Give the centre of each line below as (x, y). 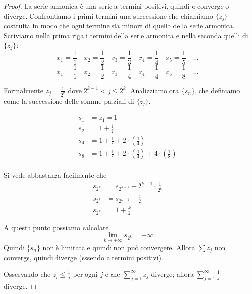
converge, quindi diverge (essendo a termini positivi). (84, 257)
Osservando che (27, 274)
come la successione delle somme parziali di (69, 101)
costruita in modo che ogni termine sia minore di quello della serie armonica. (119, 26)
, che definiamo (217, 90)
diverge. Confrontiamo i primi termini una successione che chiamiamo (109, 15)
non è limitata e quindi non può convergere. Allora (119, 247)
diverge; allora (172, 274)
